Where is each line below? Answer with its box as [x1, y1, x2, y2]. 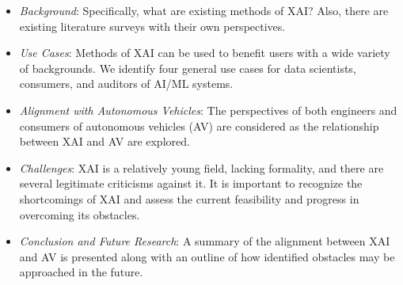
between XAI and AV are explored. [19, 133, 190, 150]
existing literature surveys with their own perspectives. [19, 17, 286, 34]
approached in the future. [19, 264, 143, 280]
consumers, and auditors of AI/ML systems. [19, 75, 234, 92]
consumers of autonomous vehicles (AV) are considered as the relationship [19, 117, 379, 134]
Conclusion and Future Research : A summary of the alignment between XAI [19, 233, 390, 249]
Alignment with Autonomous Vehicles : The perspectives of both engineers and [19, 101, 397, 118]
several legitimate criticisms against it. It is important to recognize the [19, 175, 363, 192]
